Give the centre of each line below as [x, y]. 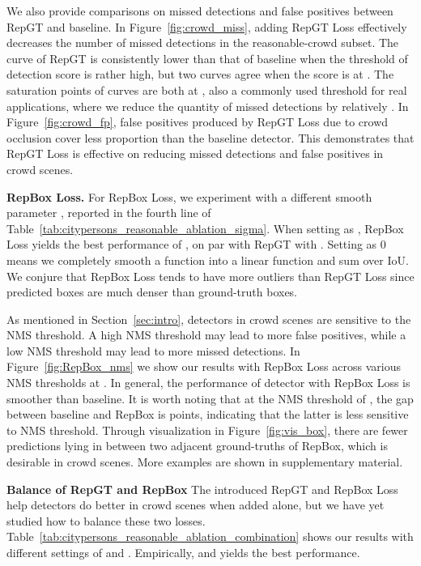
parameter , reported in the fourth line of [109, 213]
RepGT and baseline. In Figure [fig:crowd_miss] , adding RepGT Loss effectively [207, 26]
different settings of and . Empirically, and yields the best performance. [183, 552]
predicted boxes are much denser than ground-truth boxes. [152, 292]
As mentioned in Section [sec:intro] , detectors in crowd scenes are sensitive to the [209, 319]
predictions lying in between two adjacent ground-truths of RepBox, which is [197, 446]
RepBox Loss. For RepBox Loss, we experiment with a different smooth [189, 196]
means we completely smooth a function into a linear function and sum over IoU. [208, 260]
